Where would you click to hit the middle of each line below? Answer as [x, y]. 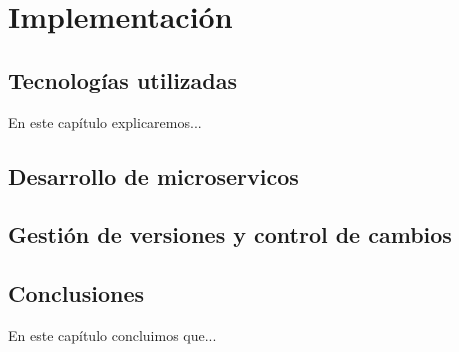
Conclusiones [76, 293]
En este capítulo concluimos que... [112, 334]
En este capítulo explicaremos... [105, 121]
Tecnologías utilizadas [123, 79]
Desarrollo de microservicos [153, 175]
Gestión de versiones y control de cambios [230, 234]
